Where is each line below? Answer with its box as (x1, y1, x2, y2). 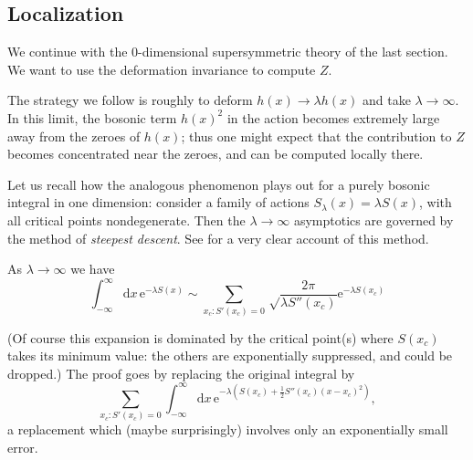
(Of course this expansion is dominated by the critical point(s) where (7, 328, 394, 347)
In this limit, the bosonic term (7, 108, 177, 127)
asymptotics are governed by (293, 210, 454, 229)
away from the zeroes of (7, 126, 141, 145)
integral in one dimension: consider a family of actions (7, 193, 310, 212)
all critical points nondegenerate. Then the (7, 210, 246, 229)
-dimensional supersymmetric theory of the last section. (138, 42, 448, 61)
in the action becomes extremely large (226, 108, 440, 127)
